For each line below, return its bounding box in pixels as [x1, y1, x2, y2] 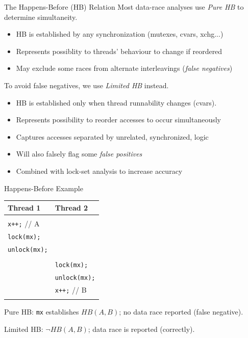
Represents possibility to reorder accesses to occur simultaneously [16, 114, 221, 125]
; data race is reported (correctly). [88, 323, 195, 334]
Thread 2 [55, 202, 88, 213]
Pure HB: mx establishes [4, 306, 79, 317]
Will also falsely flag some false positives [16, 148, 142, 159]
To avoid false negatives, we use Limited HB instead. [4, 80, 169, 90]
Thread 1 [8, 202, 41, 213]
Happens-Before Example [4, 183, 83, 193]
